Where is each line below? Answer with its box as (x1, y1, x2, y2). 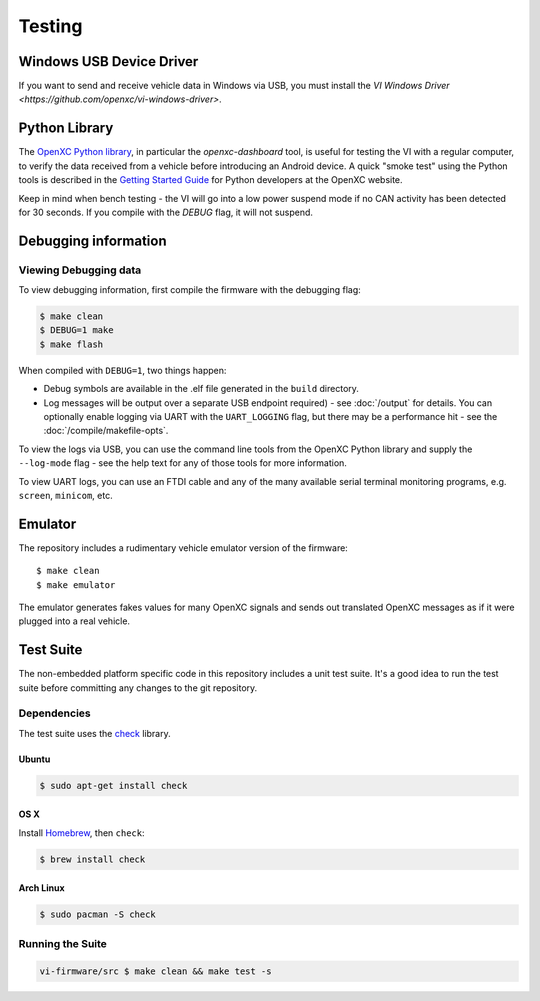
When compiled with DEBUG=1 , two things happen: (18, 364, 227, 376)
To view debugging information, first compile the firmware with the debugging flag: (18, 284, 362, 296)
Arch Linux (18, 882, 65, 894)
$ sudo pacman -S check (39, 909, 157, 920)
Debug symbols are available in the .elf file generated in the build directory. (43, 383, 360, 395)
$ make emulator (36, 579, 116, 590)
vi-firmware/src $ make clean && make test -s (39, 965, 272, 977)
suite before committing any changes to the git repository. (18, 681, 258, 694)
